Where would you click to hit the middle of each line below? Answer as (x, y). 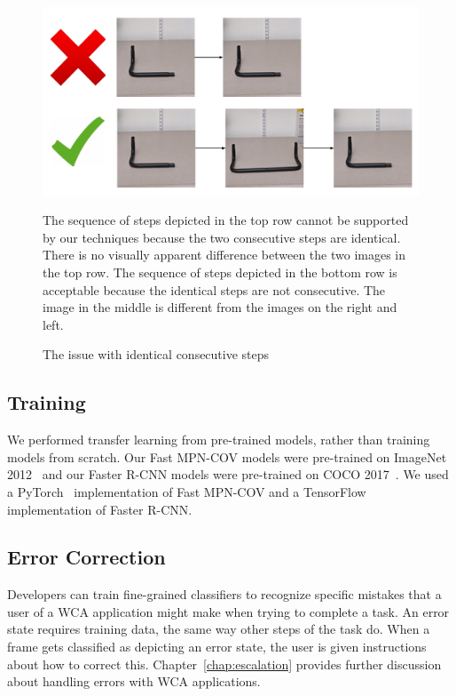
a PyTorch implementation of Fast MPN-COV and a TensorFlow (187, 491)
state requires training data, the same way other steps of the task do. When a (219, 629)
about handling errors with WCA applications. (134, 681)
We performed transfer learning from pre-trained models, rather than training (219, 440)
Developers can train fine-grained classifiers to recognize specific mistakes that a (224, 594)
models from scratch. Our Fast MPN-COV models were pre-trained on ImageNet (227, 456)
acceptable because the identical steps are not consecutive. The (214, 289)
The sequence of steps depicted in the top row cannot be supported (226, 220)
